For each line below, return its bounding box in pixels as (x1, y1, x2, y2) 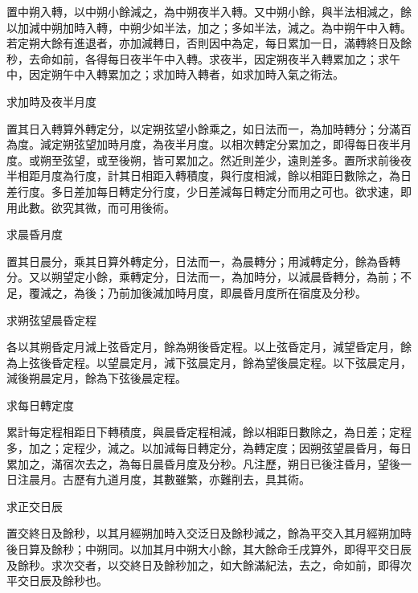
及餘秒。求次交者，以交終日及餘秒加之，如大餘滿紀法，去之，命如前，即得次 (6, 556, 412, 573)
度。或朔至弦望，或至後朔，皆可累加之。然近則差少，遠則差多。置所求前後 (6, 151, 400, 168)
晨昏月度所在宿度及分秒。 (231, 284, 367, 301)
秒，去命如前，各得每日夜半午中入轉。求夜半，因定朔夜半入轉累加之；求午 (6, 50, 400, 67)
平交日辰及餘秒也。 (6, 572, 108, 589)
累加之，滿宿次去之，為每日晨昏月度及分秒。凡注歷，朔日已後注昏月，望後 (6, 455, 400, 472)
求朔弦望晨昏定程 (6, 311, 96, 328)
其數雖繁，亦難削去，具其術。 (152, 471, 310, 488)
